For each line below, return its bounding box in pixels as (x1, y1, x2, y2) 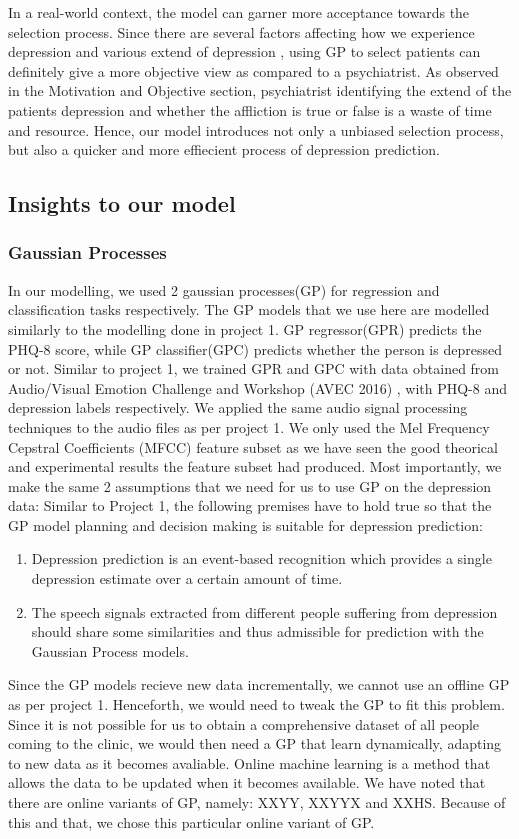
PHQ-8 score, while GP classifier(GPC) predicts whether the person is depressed (8, 338, 502, 359)
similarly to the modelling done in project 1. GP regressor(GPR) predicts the (8, 318, 482, 339)
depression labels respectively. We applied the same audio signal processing (8, 397, 468, 418)
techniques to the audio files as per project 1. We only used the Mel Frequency (8, 416, 490, 437)
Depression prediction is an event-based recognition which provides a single (31, 548, 492, 569)
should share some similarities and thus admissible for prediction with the (31, 621, 484, 642)
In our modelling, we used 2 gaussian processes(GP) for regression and (8, 279, 440, 300)
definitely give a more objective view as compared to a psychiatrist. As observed (8, 60, 499, 81)
